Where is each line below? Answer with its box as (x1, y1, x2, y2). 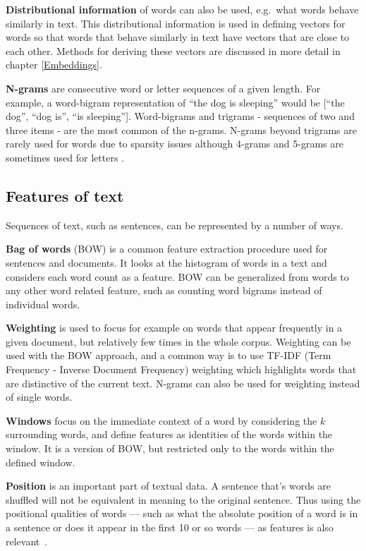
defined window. (6, 454, 75, 469)
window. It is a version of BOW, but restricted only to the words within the (6, 441, 334, 456)
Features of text (6, 184, 124, 206)
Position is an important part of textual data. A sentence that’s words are (6, 478, 331, 493)
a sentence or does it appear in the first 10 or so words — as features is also (6, 520, 334, 535)
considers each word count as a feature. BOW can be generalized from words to (6, 269, 349, 284)
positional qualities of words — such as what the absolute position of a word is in (6, 506, 358, 521)
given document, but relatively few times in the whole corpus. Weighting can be (6, 334, 351, 349)
